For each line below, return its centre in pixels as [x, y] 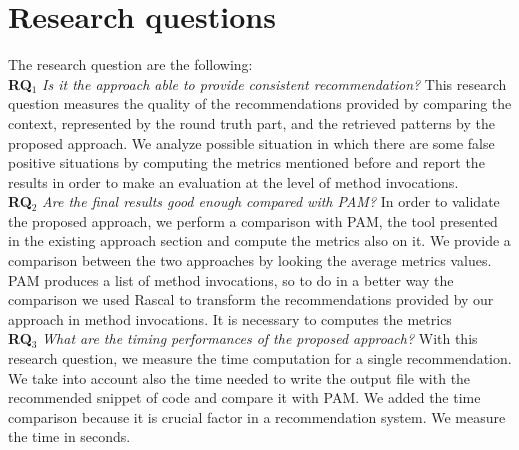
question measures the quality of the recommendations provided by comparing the [260, 103]
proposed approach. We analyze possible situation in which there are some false [251, 142]
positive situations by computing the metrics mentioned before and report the [246, 162]
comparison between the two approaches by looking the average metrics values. [250, 260]
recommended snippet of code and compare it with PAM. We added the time [244, 397]
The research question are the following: [130, 64]
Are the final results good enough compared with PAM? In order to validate [271, 201]
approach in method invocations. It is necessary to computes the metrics [230, 318]
